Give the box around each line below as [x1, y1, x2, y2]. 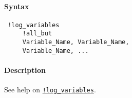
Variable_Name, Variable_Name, [22, 38, 129, 46]
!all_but [22, 30, 52, 37]
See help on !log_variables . [4, 84, 96, 95]
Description [4, 65, 46, 75]
